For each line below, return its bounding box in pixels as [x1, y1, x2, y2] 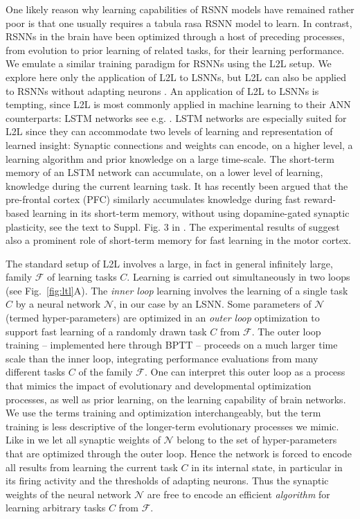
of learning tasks [47, 270, 117, 284]
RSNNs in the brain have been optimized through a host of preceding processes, [6, 29, 345, 44]
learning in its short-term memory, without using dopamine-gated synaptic [32, 205, 350, 220]
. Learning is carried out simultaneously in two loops [127, 270, 350, 284]
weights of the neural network [6, 486, 132, 501]
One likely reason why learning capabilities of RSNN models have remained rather [6, 2, 354, 16]
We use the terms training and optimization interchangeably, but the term [6, 405, 321, 420]
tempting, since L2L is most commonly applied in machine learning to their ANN [6, 97, 351, 112]
